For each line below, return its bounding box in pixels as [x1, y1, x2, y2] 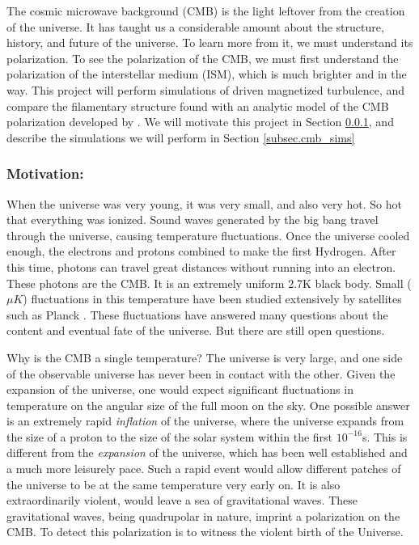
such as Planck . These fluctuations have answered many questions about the [6, 306, 388, 323]
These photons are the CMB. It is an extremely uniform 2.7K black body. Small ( [6, 274, 412, 291]
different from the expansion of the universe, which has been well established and [6, 444, 408, 461]
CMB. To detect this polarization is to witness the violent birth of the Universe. [6, 523, 404, 540]
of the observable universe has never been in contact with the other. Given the [6, 365, 396, 382]
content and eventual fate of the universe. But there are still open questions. [6, 322, 385, 339]
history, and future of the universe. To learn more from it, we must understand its [6, 34, 413, 51]
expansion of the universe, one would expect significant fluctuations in [6, 381, 353, 398]
